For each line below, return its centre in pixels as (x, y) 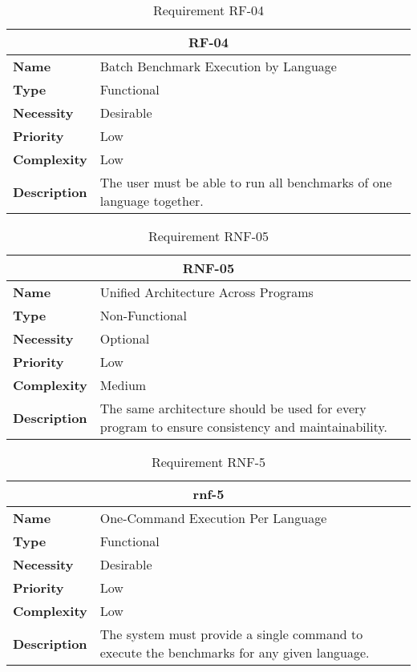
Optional (125, 338)
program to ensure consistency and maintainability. (243, 427)
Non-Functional (144, 315)
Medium (123, 385)
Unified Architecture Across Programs (206, 292)
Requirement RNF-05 (208, 236)
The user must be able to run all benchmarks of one (246, 182)
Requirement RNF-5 (208, 462)
